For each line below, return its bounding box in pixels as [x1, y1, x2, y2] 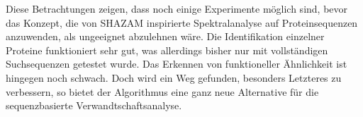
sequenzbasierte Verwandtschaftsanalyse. [6, 98, 182, 113]
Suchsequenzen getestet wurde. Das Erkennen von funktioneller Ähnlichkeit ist [6, 56, 347, 71]
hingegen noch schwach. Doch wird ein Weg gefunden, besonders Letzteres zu [6, 70, 342, 85]
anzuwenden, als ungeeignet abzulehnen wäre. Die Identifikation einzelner [6, 29, 325, 44]
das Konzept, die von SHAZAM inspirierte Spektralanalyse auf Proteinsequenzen [6, 15, 358, 30]
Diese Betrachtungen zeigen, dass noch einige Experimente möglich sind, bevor [6, 1, 348, 16]
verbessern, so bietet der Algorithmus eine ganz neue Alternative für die [6, 84, 319, 99]
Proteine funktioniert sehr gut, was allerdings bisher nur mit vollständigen [6, 42, 328, 57]
